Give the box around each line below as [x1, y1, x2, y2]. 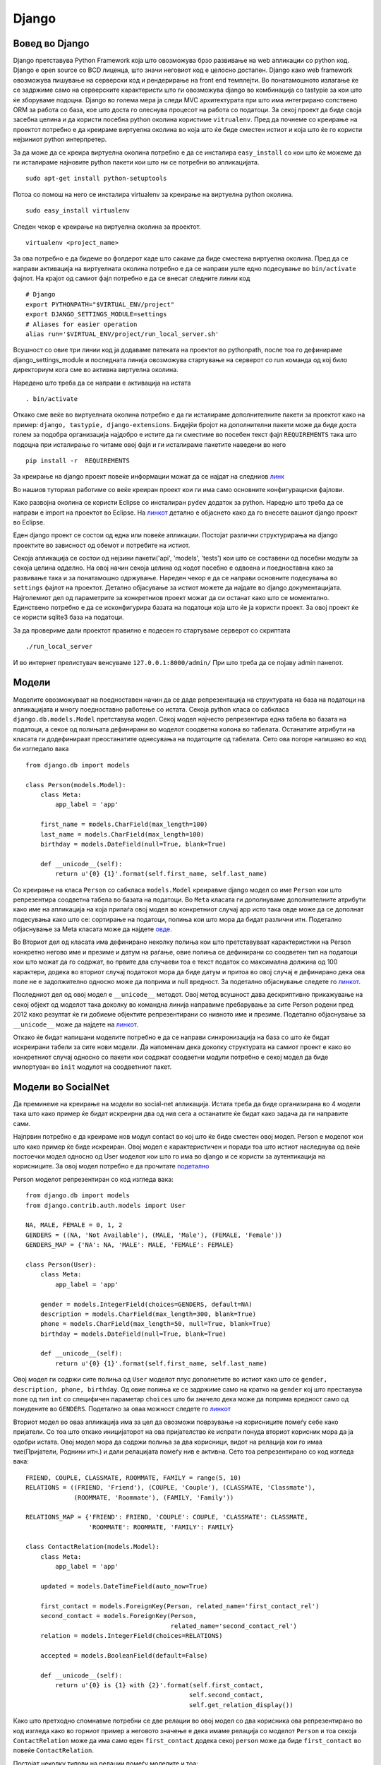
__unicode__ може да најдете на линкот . [13, 1020, 139, 1029]
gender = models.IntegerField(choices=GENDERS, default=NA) [40, 1300, 253, 1308]
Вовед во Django [13, 37, 90, 49]
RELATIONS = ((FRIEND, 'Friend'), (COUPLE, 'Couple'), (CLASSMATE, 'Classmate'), [25, 1483, 316, 1492]
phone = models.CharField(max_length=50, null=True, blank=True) [40, 1320, 272, 1328]
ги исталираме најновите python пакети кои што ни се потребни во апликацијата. [13, 157, 260, 166]
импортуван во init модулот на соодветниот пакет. [13, 1063, 172, 1071]
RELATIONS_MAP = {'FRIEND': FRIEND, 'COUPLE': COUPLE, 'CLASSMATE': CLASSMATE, [25, 1513, 308, 1521]
